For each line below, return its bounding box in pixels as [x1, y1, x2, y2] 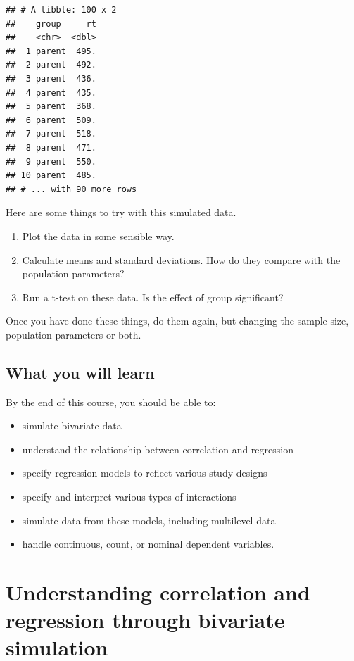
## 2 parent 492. [6, 60, 96, 70]
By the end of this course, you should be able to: [6, 394, 216, 409]
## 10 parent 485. [6, 170, 96, 181]
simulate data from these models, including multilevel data [22, 512, 276, 527]
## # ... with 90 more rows [6, 184, 137, 194]
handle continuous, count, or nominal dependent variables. [22, 536, 274, 551]
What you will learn [6, 361, 155, 383]
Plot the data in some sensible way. [22, 228, 175, 243]
